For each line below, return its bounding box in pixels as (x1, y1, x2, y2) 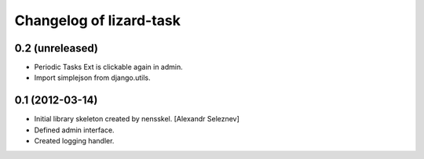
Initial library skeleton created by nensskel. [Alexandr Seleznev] (34, 114, 239, 124)
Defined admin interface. (34, 125, 115, 135)
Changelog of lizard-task (14, 12, 181, 29)
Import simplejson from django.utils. (34, 73, 151, 82)
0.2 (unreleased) (14, 42, 98, 55)
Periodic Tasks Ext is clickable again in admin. (34, 63, 184, 72)
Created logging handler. (34, 136, 115, 146)
